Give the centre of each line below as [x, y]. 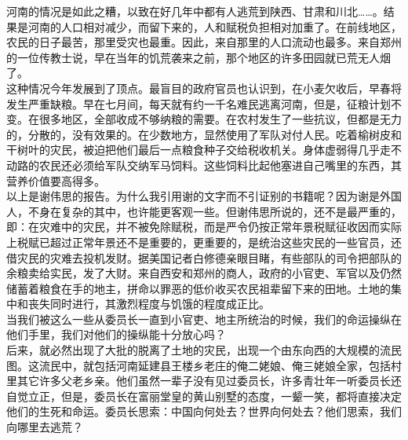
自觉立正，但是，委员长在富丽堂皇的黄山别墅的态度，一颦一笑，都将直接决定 [204, 396]
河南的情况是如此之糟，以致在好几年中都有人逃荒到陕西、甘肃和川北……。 [195, 11]
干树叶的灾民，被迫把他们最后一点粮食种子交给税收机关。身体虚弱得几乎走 [199, 150]
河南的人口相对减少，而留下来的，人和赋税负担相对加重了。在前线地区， [215, 26]
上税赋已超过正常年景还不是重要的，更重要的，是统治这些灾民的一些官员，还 [204, 242]
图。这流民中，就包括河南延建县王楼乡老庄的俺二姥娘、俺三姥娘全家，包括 [199, 365]
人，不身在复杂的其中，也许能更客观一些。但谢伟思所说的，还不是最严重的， [204, 211]
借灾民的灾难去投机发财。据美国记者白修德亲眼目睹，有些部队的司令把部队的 [204, 257]
